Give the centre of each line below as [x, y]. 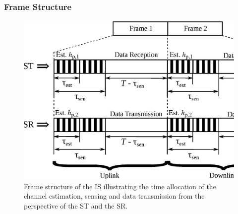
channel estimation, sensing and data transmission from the [114, 196]
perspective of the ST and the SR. [76, 206]
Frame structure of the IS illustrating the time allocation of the [120, 186]
